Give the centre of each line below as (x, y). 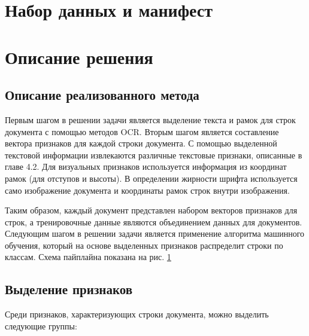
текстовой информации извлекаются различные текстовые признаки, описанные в (154, 155)
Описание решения (79, 56)
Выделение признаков (69, 289)
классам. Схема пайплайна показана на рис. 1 (88, 257)
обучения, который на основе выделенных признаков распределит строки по (144, 245)
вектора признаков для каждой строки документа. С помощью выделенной (141, 143)
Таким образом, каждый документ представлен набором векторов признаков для (151, 210)
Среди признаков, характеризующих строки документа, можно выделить (137, 314)
